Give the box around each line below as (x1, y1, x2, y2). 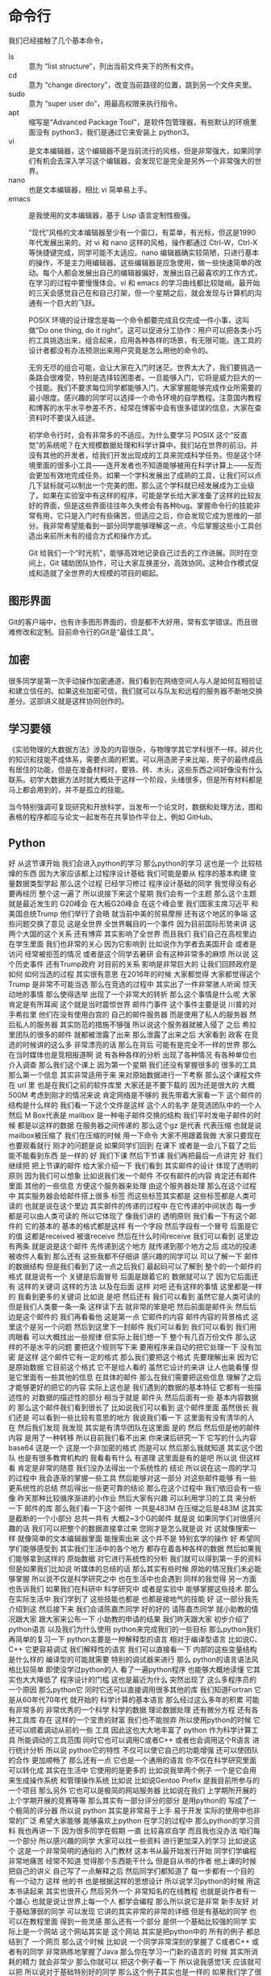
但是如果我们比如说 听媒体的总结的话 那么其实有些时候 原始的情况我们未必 (8, 1564, 255, 1574)
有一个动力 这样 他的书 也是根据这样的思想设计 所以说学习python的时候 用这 (8, 1876, 261, 1887)
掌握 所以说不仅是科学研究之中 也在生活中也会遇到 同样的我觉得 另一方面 (15, 1574, 256, 1584)
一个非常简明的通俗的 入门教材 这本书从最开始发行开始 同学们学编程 (31, 1846, 256, 1856)
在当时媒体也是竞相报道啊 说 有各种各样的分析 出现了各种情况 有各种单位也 (8, 1050, 256, 1060)
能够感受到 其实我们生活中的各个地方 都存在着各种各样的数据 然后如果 (22, 1544, 255, 1554)
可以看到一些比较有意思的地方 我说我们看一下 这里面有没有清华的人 (31, 1412, 255, 1423)
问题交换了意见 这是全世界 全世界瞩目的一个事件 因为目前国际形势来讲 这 (15, 919, 256, 929)
